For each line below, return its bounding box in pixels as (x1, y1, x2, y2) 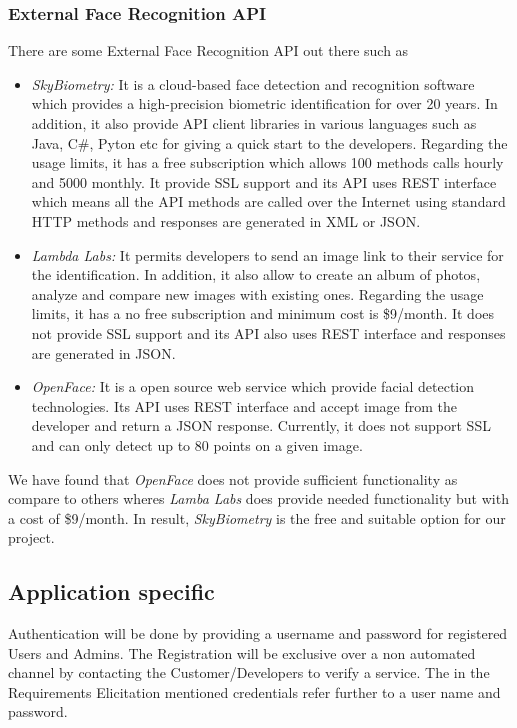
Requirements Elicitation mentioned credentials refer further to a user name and (8, 681, 501, 702)
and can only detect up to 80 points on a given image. (31, 434, 363, 455)
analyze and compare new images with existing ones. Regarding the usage (31, 283, 484, 304)
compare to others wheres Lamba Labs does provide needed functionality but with (8, 488, 509, 509)
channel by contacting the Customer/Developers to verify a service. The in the (8, 662, 490, 683)
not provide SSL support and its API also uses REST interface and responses (31, 322, 506, 343)
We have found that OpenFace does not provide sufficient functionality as (8, 468, 458, 489)
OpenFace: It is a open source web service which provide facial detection (31, 376, 475, 397)
